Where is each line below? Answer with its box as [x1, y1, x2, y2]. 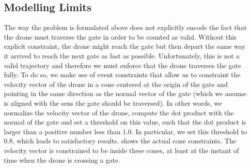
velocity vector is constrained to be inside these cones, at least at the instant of [4, 145, 239, 155]
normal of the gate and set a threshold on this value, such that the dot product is [4, 117, 246, 127]
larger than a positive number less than [4, 126, 121, 136]
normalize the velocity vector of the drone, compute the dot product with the [4, 107, 234, 117]
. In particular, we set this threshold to [131, 126, 247, 136]
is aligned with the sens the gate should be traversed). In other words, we [4, 98, 222, 108]
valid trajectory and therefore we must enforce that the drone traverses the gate [4, 60, 241, 70]
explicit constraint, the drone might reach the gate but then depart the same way [4, 41, 246, 51]
